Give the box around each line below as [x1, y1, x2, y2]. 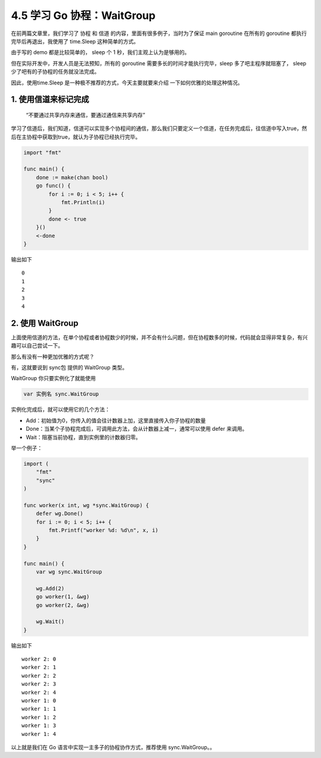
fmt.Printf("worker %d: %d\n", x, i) [48, 527, 159, 534]
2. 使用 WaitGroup [11, 318, 78, 328]
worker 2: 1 [21, 664, 56, 671]
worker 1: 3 [21, 722, 56, 729]
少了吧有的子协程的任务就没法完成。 [11, 68, 100, 75]
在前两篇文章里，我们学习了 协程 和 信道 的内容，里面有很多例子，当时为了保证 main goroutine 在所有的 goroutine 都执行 [11, 30, 307, 37]
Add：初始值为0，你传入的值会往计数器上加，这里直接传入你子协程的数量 [26, 416, 206, 424]
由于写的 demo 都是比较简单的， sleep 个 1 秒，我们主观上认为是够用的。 [11, 49, 190, 56]
